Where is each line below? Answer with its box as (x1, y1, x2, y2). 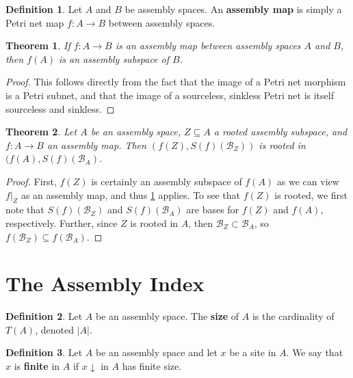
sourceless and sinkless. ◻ (5, 101, 115, 116)
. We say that (286, 345, 343, 360)
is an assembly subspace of (58, 51, 170, 66)
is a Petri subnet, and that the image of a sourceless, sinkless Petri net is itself (5, 87, 334, 102)
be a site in (229, 345, 276, 360)
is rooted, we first (274, 187, 348, 202)
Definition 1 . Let (5, 2, 83, 16)
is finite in (14, 359, 60, 373)
